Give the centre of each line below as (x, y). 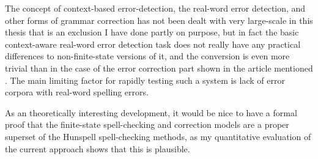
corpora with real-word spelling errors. (77, 92)
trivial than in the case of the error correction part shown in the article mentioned (159, 68)
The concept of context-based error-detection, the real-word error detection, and (155, 8)
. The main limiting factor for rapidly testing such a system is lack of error (145, 80)
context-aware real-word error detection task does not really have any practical (153, 44)
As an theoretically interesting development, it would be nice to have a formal (151, 112)
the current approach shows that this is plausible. (98, 148)
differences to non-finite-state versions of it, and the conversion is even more (147, 56)
